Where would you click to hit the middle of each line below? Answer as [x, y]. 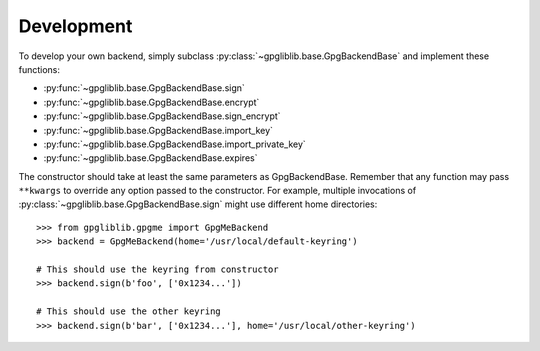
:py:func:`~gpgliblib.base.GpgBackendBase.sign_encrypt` [162, 116]
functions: [39, 69]
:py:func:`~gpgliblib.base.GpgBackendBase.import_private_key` [175, 144]
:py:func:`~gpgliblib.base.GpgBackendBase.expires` [150, 158]
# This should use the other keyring [129, 311]
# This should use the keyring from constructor [157, 269]
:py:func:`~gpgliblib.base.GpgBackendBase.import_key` [158, 130]
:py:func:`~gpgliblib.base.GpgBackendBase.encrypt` [151, 102]
